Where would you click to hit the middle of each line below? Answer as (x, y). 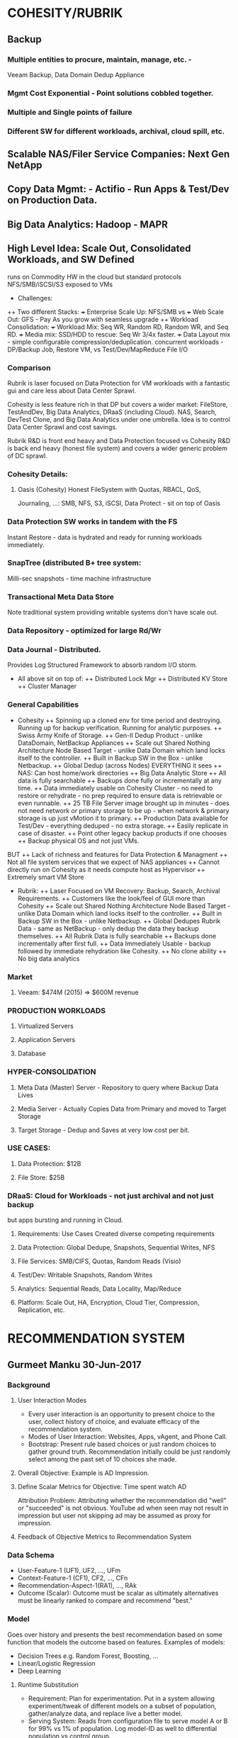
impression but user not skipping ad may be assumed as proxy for (114, 1515)
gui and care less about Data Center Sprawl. (72, 391)
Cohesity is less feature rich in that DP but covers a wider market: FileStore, (118, 404)
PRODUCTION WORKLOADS (57, 1010)
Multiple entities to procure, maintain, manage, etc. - (100, 60)
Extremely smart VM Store (46, 877)
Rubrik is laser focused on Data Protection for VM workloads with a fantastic (119, 383)
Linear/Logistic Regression (56, 1663)
